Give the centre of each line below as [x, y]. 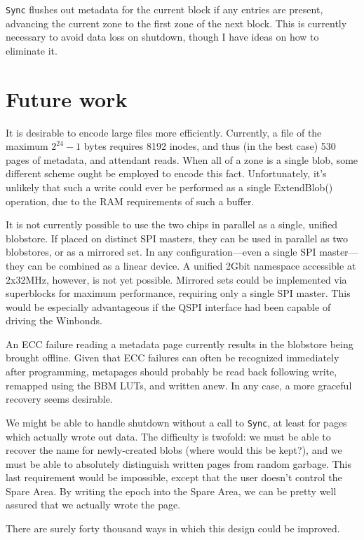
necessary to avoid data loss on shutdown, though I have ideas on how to [162, 37]
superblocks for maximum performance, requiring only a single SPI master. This [178, 293]
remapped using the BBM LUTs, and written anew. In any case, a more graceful [179, 385]
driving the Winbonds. [54, 320]
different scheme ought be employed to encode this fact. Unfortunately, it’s [166, 173]
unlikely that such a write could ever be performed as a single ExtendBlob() [169, 187]
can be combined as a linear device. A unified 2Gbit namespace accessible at [192, 265]
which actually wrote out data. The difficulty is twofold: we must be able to [168, 436]
